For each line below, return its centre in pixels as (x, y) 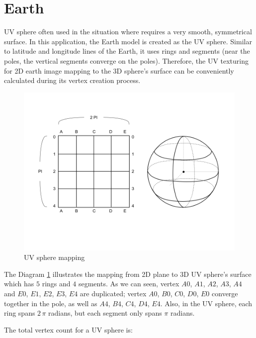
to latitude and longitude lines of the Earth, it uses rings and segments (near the (127, 51)
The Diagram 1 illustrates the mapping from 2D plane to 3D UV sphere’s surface (128, 274)
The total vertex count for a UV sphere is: (68, 329)
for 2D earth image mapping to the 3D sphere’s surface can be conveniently (119, 70)
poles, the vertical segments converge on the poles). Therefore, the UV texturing (127, 60)
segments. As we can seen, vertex (129, 284)
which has (19, 284)
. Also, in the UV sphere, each (206, 303)
